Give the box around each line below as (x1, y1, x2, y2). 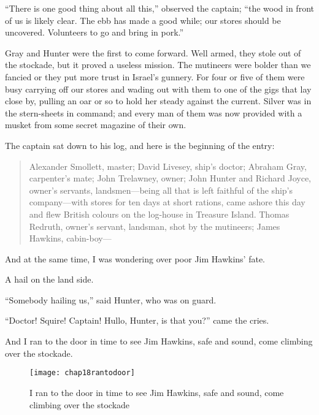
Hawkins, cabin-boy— (29, 232, 112, 245)
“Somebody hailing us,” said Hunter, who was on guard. (5, 293, 217, 306)
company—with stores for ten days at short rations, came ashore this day (29, 196, 306, 208)
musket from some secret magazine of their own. (5, 118, 186, 131)
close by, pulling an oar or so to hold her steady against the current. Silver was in (5, 94, 312, 107)
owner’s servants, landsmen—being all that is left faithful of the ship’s (29, 183, 293, 196)
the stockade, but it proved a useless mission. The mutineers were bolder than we (5, 58, 311, 71)
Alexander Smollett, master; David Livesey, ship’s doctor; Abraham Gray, (29, 159, 307, 172)
